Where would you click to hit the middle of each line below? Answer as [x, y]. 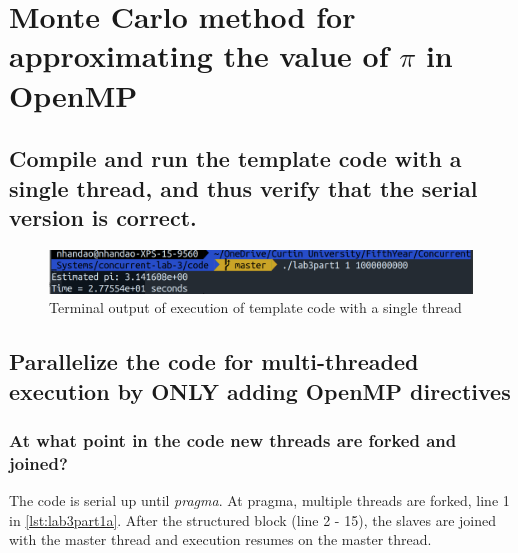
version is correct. [103, 216]
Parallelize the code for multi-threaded [214, 361]
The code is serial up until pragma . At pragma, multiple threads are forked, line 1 [259, 500]
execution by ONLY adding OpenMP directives [260, 390]
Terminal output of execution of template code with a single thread [255, 307]
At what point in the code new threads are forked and [233, 439]
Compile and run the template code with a [235, 158]
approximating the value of [199, 55]
